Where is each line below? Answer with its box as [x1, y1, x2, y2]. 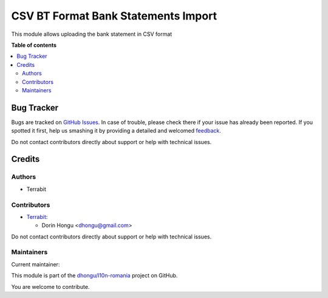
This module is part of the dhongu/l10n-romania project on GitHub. [11, 272, 178, 279]
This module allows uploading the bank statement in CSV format [11, 30, 173, 38]
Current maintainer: [11, 260, 60, 268]
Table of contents [11, 41, 57, 49]
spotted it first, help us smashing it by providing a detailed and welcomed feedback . [11, 127, 222, 134]
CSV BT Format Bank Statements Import [11, 9, 217, 23]
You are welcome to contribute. [11, 283, 90, 290]
